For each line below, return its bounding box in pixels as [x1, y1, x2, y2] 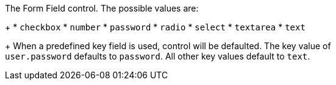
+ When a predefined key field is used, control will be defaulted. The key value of [5, 41, 331, 51]
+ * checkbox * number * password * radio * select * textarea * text [5, 22, 306, 32]
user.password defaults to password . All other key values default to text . [5, 51, 310, 61]
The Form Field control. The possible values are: [5, 3, 199, 13]
